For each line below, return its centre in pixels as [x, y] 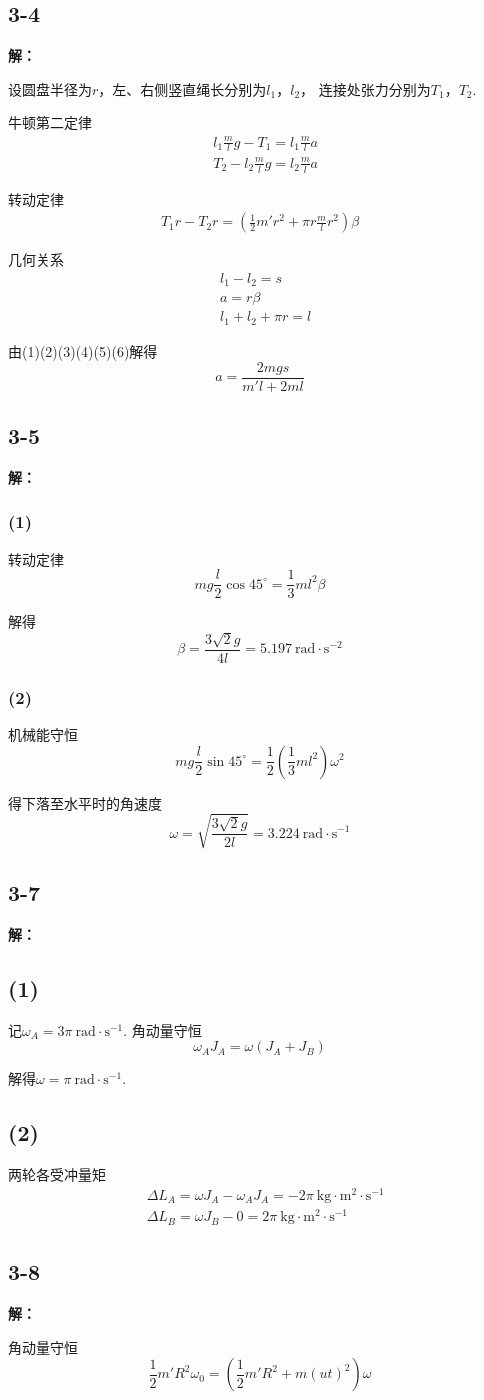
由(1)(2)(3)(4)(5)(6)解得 [83, 350]
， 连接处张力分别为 [365, 88]
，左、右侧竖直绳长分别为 [182, 88]
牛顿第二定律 [50, 122]
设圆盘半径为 [50, 88]
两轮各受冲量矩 [57, 1174]
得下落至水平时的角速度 [85, 802]
